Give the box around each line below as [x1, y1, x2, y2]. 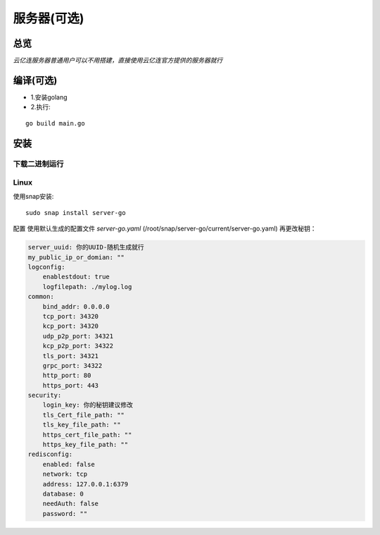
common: [27, 293, 54, 301]
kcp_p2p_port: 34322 [42, 342, 114, 350]
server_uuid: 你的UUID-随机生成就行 [27, 243, 144, 252]
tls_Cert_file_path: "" [42, 411, 125, 419]
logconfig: [27, 263, 65, 271]
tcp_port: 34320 [42, 312, 99, 320]
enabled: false [42, 460, 95, 468]
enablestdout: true [42, 273, 110, 281]
